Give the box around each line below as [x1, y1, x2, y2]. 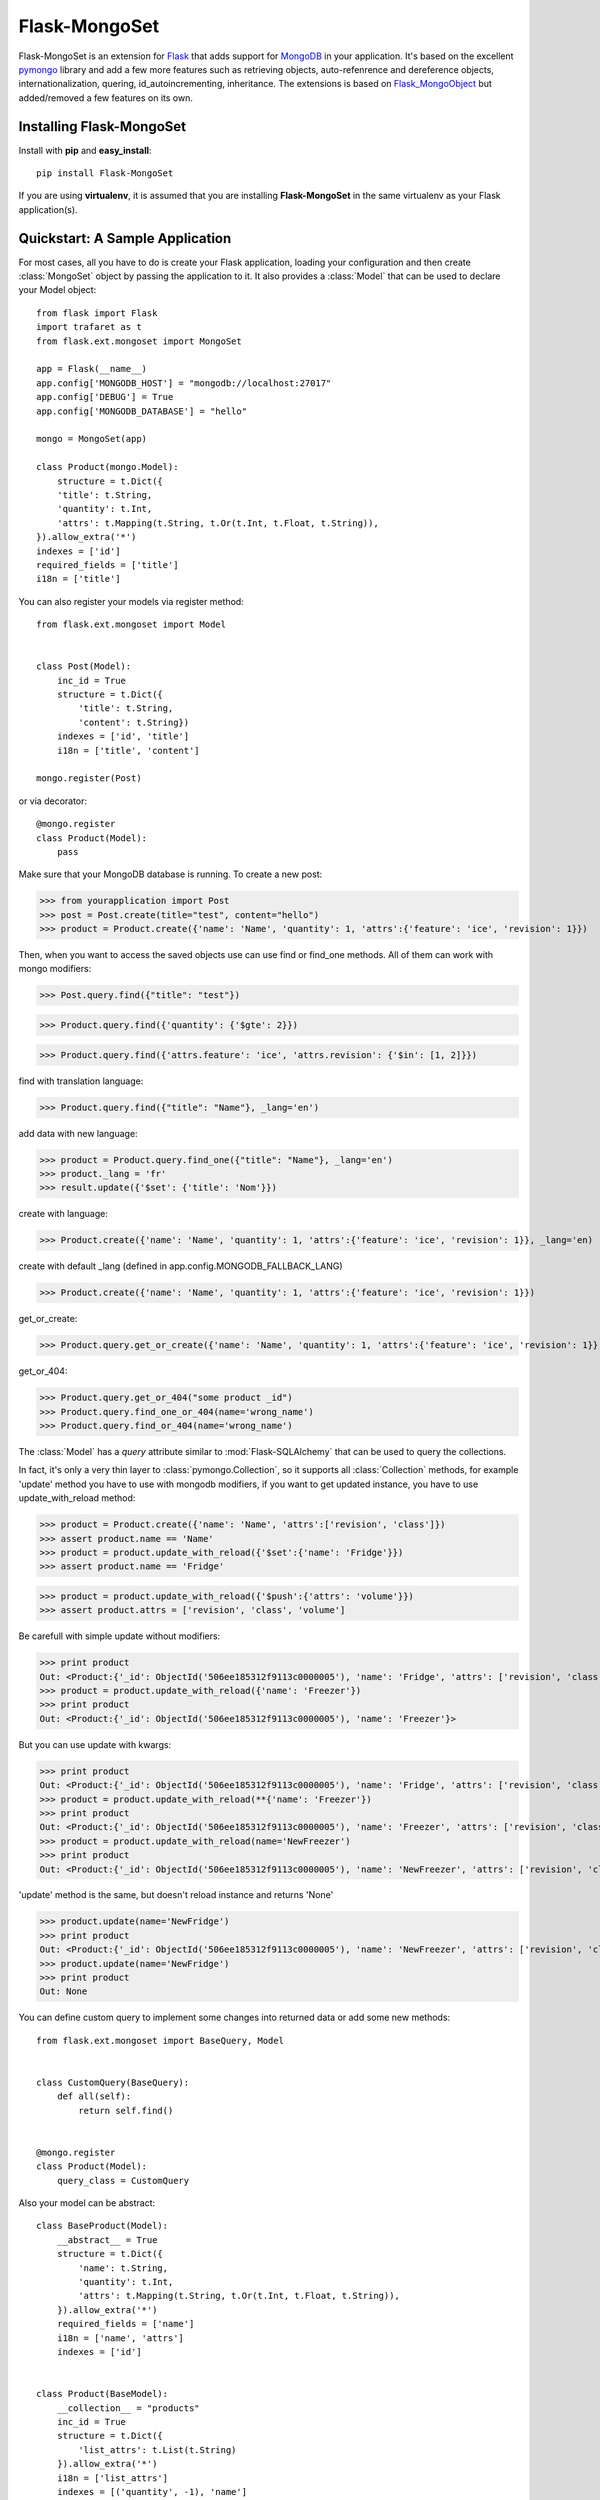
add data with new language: [18, 1127, 139, 1139]
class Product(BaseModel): [36, 2388, 169, 2400]
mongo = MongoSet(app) [36, 433, 148, 445]
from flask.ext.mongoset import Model [36, 619, 227, 630]
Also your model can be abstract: [18, 2197, 155, 2209]
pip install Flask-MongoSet [36, 168, 174, 179]
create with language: [18, 1208, 109, 1220]
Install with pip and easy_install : [18, 144, 152, 156]
